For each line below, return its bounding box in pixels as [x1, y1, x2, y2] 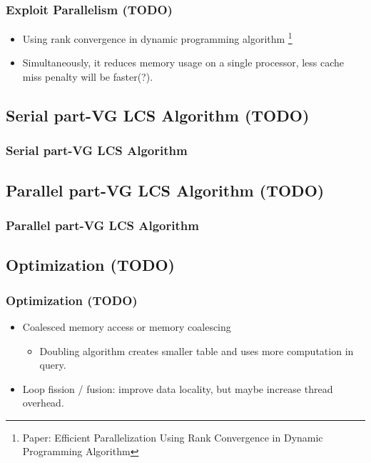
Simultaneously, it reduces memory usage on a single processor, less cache [22, 55, 345, 70]
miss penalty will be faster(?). [22, 69, 153, 84]
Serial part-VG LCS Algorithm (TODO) [6, 104, 310, 126]
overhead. [22, 395, 64, 410]
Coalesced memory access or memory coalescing [22, 319, 231, 334]
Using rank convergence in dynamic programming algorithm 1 [22, 29, 293, 46]
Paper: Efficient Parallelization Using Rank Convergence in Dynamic [22, 429, 323, 444]
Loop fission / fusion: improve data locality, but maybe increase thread [22, 381, 333, 396]
